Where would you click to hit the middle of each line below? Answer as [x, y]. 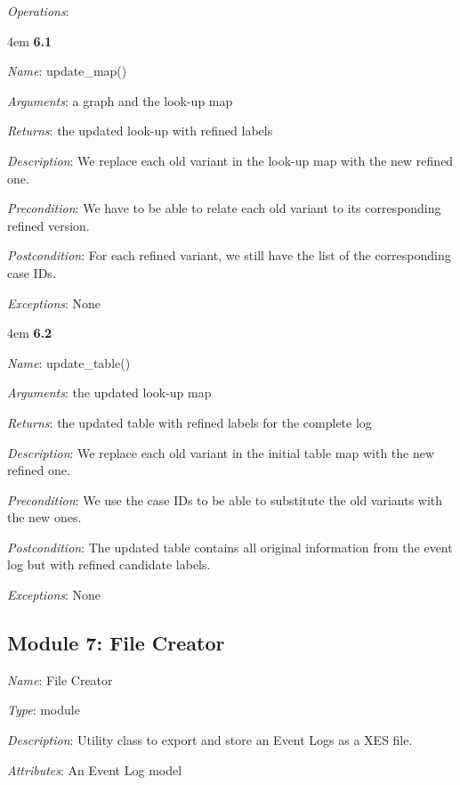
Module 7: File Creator [116, 643]
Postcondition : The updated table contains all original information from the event [230, 547]
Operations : [38, 11]
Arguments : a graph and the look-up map [120, 100]
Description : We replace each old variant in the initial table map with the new [221, 452]
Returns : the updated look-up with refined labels [140, 131]
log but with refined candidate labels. [109, 564]
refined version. [48, 225]
